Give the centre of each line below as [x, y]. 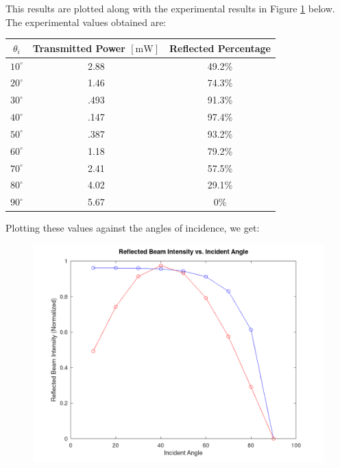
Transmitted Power [79, 48]
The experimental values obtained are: [86, 22]
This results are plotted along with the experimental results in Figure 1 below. [170, 8]
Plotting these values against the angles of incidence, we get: [133, 228]
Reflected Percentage [220, 48]
